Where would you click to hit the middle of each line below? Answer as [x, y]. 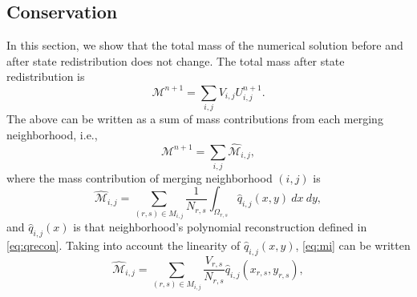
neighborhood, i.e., [52, 134]
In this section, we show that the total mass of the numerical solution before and [205, 45]
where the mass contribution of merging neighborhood [140, 177]
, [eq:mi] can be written [353, 245]
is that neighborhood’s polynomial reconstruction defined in [220, 227]
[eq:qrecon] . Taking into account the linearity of [123, 245]
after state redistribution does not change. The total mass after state [176, 60]
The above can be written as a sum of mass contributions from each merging [195, 119]
